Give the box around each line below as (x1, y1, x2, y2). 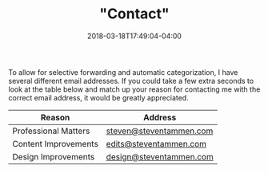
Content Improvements (12, 138, 98, 149)
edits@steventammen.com (106, 138, 206, 149)
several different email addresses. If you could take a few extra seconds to (8, 76, 254, 85)
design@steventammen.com (106, 151, 214, 162)
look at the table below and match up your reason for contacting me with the (8, 85, 261, 94)
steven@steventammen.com (106, 125, 214, 136)
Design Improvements (12, 151, 95, 162)
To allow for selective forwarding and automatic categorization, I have (8, 67, 238, 77)
